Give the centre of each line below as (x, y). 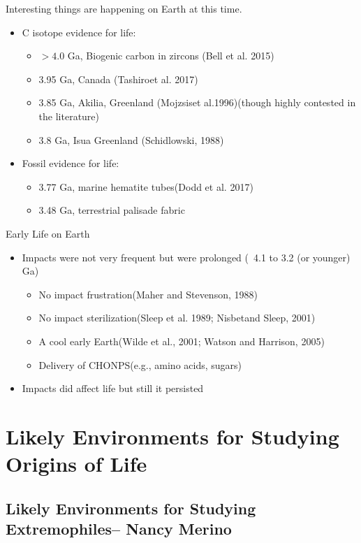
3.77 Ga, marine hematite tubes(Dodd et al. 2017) (146, 186)
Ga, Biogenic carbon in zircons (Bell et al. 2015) (171, 56)
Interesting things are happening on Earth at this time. (124, 8)
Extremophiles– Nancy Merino (119, 529)
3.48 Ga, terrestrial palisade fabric (112, 210)
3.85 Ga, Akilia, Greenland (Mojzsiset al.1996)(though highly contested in (197, 102)
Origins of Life (76, 464)
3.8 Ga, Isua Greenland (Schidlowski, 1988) (131, 139)
